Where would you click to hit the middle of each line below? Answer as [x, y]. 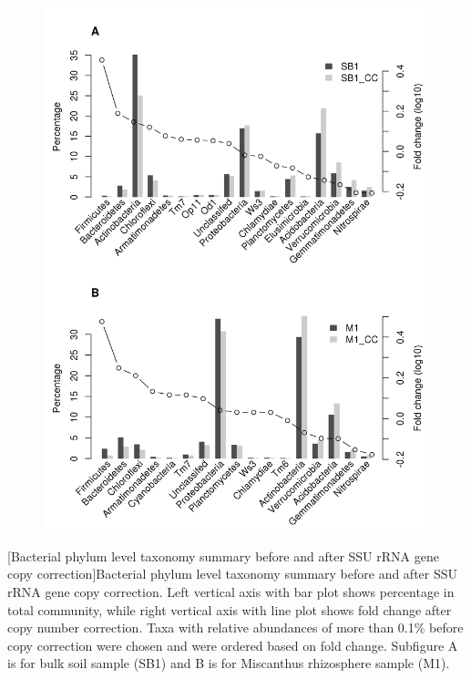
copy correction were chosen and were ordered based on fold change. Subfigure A [233, 645]
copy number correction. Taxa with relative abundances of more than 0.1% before [235, 628]
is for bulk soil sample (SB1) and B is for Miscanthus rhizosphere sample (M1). [229, 663]
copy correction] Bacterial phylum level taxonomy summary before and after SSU [233, 574]
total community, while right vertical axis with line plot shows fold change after [230, 609]
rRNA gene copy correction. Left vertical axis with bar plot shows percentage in [231, 592]
